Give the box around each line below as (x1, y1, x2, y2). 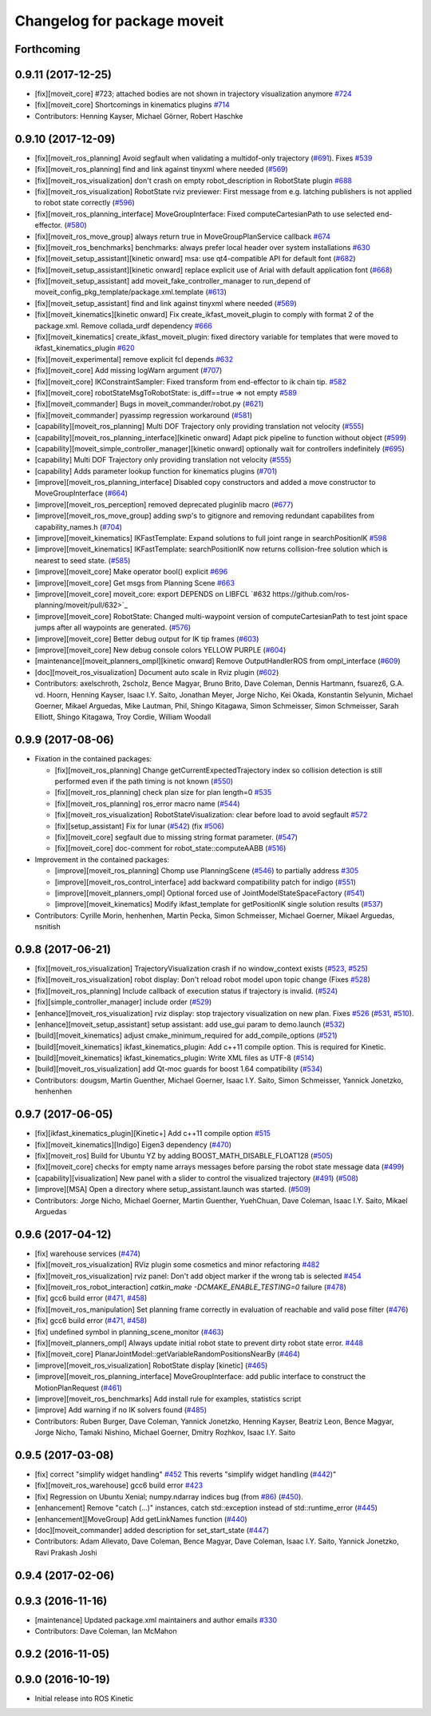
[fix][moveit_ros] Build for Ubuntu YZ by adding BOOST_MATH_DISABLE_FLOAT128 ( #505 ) (34, 1150, 334, 1160)
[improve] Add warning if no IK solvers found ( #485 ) (34, 1405, 208, 1415)
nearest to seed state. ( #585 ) (34, 555, 131, 565)
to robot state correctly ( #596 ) (34, 198, 135, 208)
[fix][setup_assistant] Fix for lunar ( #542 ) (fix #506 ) (54, 821, 225, 831)
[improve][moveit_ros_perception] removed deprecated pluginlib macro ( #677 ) (34, 499, 294, 509)
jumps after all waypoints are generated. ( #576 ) (34, 623, 192, 633)
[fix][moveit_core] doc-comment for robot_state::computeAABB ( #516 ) (54, 844, 287, 853)
